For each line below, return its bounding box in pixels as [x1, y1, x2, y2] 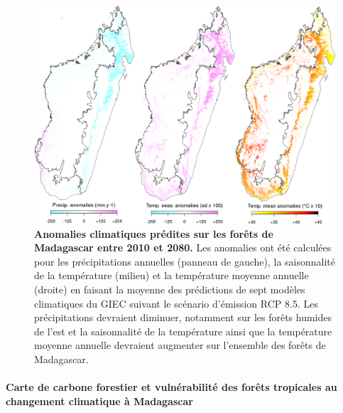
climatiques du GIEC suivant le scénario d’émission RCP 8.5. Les [34, 296, 318, 310]
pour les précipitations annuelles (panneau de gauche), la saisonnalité [34, 253, 335, 268]
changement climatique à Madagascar [6, 393, 193, 408]
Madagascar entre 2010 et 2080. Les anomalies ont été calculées [34, 240, 332, 255]
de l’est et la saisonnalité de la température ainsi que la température [34, 323, 332, 338]
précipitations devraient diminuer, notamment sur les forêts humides [34, 310, 332, 325]
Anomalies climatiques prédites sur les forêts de [34, 226, 273, 241]
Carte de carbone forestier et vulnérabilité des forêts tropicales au [6, 380, 337, 394]
